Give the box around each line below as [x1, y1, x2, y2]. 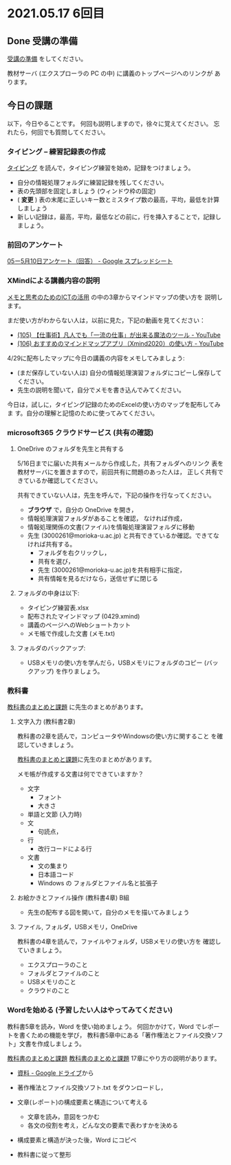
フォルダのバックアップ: [16, 644, 86, 652]
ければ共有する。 [27, 540, 76, 548]
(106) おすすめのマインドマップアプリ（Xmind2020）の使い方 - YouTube [16, 339, 224, 347]
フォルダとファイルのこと [27, 969, 100, 977]
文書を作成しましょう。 [19, 1039, 86, 1047]
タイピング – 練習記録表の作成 [7, 146, 106, 156]
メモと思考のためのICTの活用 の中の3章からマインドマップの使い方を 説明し [7, 293, 223, 301]
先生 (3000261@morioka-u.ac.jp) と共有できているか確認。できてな [27, 531, 220, 540]
